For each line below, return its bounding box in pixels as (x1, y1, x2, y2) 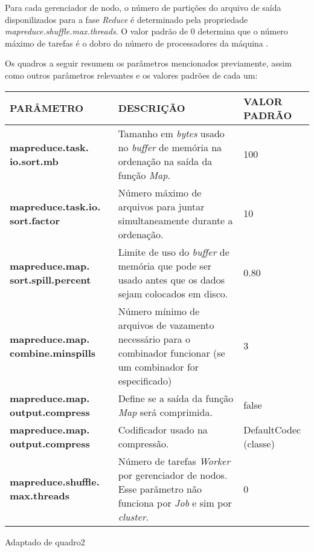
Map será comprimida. (118, 404, 213, 419)
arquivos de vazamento (118, 317, 214, 332)
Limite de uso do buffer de (118, 244, 229, 259)
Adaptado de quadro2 (5, 535, 85, 548)
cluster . (118, 509, 149, 524)
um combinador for (118, 359, 199, 374)
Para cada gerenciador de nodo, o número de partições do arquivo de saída (5, 1, 281, 13)
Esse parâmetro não (118, 481, 202, 496)
